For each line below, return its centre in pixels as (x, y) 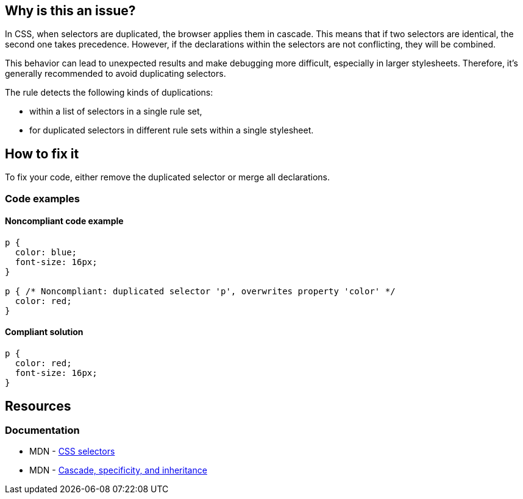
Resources (38, 406)
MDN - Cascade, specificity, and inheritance (118, 470)
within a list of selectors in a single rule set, (116, 111)
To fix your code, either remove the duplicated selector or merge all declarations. (167, 177)
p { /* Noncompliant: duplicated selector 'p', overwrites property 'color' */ (200, 291)
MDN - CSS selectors (72, 451)
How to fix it (42, 154)
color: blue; (46, 252)
